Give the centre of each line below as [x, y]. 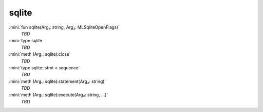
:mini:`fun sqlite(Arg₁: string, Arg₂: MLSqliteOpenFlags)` [64, 27]
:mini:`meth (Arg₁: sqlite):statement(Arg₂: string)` [57, 81]
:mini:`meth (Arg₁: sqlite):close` [40, 54]
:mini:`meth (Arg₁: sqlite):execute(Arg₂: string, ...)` [58, 95]
